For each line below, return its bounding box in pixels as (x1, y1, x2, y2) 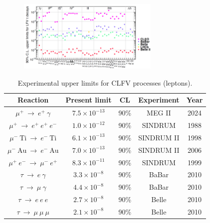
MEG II (147, 108, 171, 118)
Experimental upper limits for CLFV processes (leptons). (17, 77, 193, 88)
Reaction (17, 95, 49, 105)
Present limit (65, 95, 112, 105)
